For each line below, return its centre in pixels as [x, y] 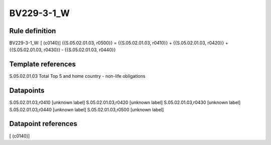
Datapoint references [43, 124]
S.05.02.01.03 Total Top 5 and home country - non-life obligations [77, 76]
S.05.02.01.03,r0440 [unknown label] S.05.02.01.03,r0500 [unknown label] [87, 109]
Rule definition [33, 31]
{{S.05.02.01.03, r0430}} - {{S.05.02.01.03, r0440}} [62, 50]
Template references [43, 64]
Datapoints [27, 91]
